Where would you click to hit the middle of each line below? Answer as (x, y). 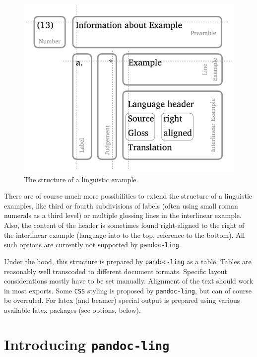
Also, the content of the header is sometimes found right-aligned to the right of (124, 225)
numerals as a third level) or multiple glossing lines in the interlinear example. (123, 215)
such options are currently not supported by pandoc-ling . (93, 245)
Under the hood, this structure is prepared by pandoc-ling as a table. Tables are (128, 261)
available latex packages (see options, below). (72, 310)
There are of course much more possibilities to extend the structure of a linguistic (128, 196)
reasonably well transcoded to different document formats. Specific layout (116, 271)
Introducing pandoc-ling (87, 344)
